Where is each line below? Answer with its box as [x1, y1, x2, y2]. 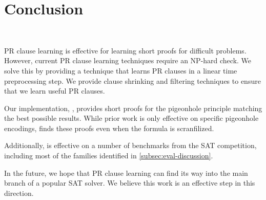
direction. [4, 187, 34, 198]
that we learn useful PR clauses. [4, 85, 105, 96]
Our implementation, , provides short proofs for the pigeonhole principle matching [4, 102, 262, 113]
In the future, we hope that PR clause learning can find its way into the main [4, 167, 248, 178]
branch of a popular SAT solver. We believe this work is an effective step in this [4, 177, 255, 188]
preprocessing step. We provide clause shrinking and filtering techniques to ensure [4, 75, 261, 86]
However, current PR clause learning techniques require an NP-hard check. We [4, 55, 252, 66]
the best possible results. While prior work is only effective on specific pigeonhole [4, 113, 259, 123]
